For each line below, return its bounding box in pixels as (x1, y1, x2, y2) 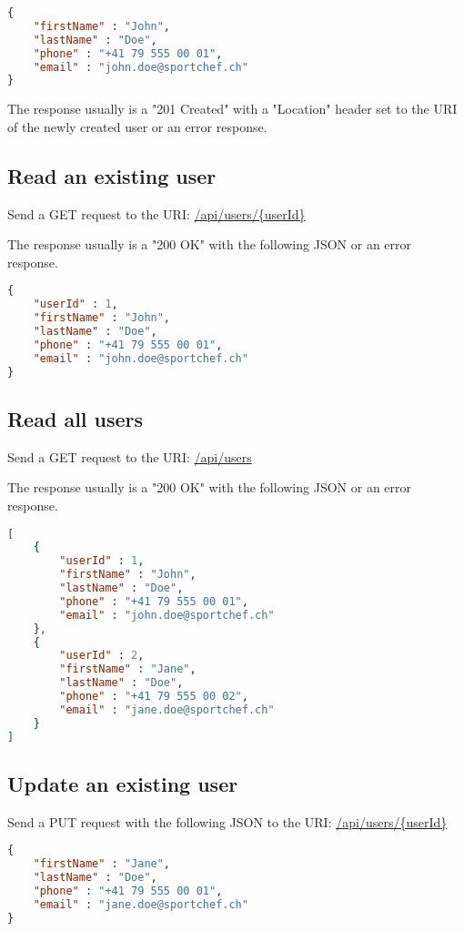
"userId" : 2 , (59, 649, 145, 663)
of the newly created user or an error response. (7, 116, 267, 136)
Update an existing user (7, 769, 238, 797)
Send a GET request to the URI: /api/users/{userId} (7, 204, 306, 223)
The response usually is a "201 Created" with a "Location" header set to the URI (7, 99, 458, 118)
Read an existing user (7, 161, 217, 189)
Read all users (7, 404, 144, 432)
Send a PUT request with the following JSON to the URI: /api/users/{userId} (7, 812, 448, 831)
